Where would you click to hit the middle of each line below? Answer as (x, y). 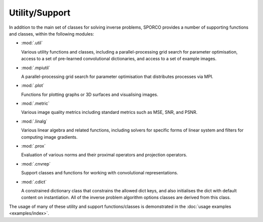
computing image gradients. (49, 137)
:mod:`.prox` (33, 146)
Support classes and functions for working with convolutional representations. (100, 173)
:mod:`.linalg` (34, 121)
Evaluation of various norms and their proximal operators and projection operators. (104, 155)
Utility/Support (40, 13)
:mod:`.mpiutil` (36, 68)
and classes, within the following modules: (52, 34)
